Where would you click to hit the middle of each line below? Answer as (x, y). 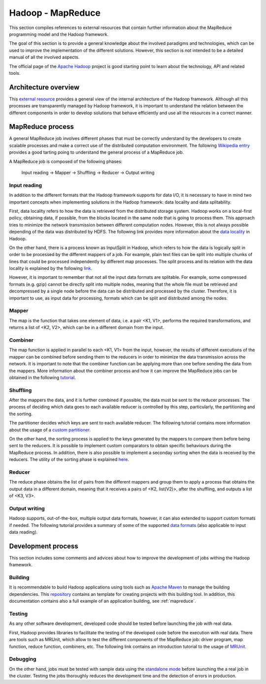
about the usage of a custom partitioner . (50, 430)
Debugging (23, 659)
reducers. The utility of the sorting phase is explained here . (69, 459)
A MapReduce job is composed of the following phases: (66, 161)
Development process (44, 546)
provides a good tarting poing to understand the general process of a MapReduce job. (97, 152)
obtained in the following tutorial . (42, 377)
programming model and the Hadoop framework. (59, 34)
